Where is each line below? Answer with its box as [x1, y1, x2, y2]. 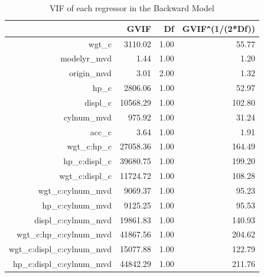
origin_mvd [69, 67, 112, 79]
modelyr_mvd [60, 52, 112, 64]
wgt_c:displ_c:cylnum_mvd [9, 243, 112, 255]
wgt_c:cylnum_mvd [38, 184, 112, 196]
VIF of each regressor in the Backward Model [50, 2, 214, 14]
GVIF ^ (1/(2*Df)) [182, 22, 255, 34]
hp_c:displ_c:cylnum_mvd [12, 258, 112, 270]
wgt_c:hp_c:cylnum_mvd [17, 228, 112, 240]
